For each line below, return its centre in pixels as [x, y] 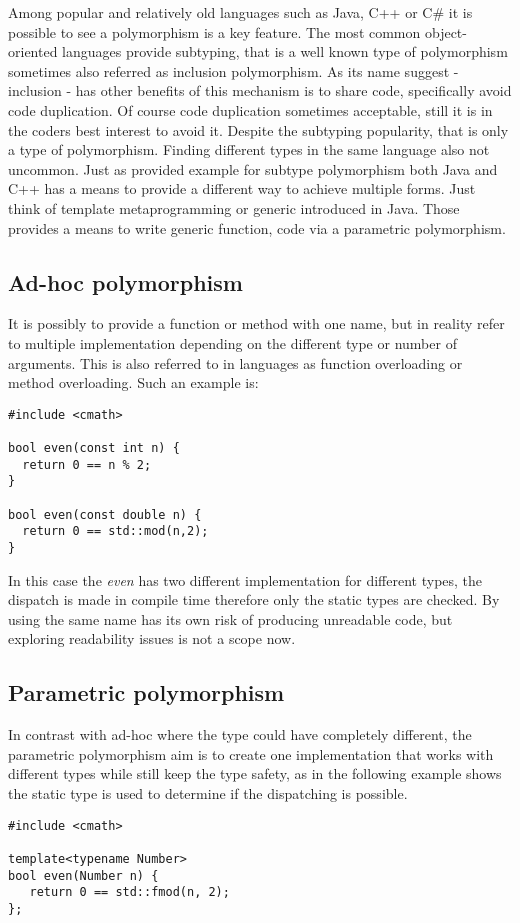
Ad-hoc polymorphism [125, 281]
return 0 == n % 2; [87, 464]
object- [445, 31]
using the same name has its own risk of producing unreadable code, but [230, 618]
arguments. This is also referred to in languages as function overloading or [235, 362]
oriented [33, 51]
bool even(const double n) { [105, 514]
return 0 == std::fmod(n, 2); [129, 892]
